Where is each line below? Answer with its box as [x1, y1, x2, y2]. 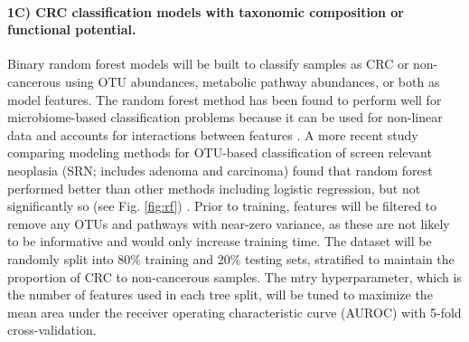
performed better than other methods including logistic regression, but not [7, 178, 421, 197]
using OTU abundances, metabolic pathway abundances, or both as [64, 71, 440, 90]
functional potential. [7, 20, 136, 39]
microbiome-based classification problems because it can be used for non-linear [7, 108, 443, 127]
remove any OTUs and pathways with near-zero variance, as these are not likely [7, 214, 450, 233]
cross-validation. [7, 320, 97, 339]
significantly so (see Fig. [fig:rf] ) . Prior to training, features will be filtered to [7, 196, 437, 215]
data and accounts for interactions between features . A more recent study [7, 125, 418, 144]
